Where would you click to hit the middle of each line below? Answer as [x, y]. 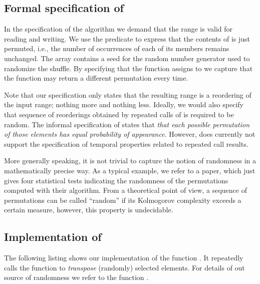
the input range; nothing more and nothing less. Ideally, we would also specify [124, 104]
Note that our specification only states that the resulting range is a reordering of [128, 94]
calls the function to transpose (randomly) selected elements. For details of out [124, 267]
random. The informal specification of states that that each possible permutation [127, 124]
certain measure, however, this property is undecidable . [89, 210]
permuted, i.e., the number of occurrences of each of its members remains [117, 48]
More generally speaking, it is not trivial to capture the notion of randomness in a [130, 161]
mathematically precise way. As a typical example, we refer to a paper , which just [130, 170]
